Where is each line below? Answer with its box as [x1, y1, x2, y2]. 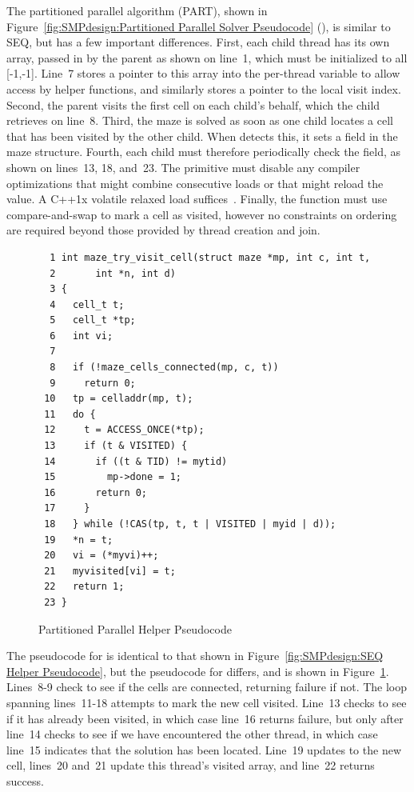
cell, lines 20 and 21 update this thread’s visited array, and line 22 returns [6, 757, 375, 774]
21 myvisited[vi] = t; [44, 565, 176, 577]
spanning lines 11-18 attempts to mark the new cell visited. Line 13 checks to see [6, 694, 407, 710]
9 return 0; [50, 377, 136, 389]
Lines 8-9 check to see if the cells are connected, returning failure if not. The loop [6, 678, 408, 695]
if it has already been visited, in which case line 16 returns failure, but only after [6, 710, 404, 726]
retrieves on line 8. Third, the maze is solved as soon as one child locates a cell [6, 112, 393, 129]
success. [6, 772, 44, 789]
